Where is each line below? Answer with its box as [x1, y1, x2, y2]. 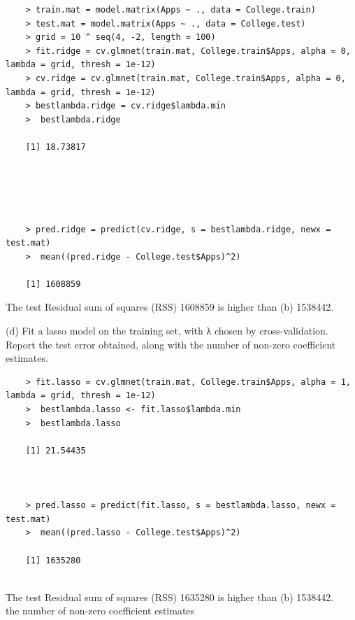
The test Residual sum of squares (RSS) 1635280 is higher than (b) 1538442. [6, 589, 334, 604]
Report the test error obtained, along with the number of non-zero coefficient [6, 337, 336, 351]
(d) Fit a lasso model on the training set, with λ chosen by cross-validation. [6, 323, 328, 338]
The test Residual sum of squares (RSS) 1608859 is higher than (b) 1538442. [6, 300, 334, 314]
